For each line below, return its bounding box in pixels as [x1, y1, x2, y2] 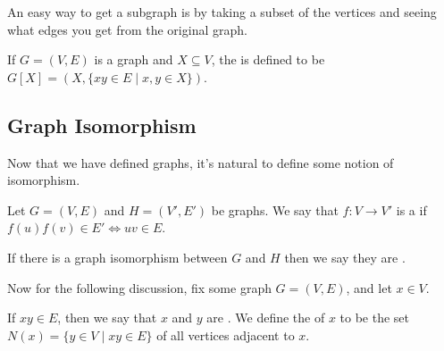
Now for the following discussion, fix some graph [7, 278, 272, 297]
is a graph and [94, 50, 173, 69]
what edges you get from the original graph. [7, 20, 247, 38]
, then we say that [57, 308, 157, 327]
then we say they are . [284, 247, 406, 266]
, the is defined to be [211, 50, 325, 69]
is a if [396, 200, 427, 219]
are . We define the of [206, 308, 325, 327]
